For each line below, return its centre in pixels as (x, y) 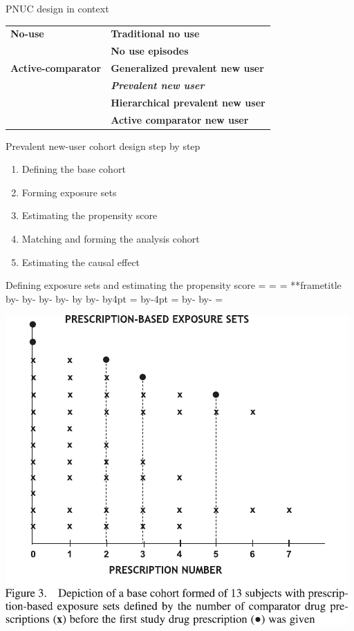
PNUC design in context (57, 8)
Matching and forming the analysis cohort (111, 239)
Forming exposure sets (69, 192)
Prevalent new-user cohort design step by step (103, 145)
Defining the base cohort (74, 169)
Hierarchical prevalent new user (188, 102)
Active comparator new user (180, 119)
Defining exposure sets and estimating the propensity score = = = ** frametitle (174, 285)
